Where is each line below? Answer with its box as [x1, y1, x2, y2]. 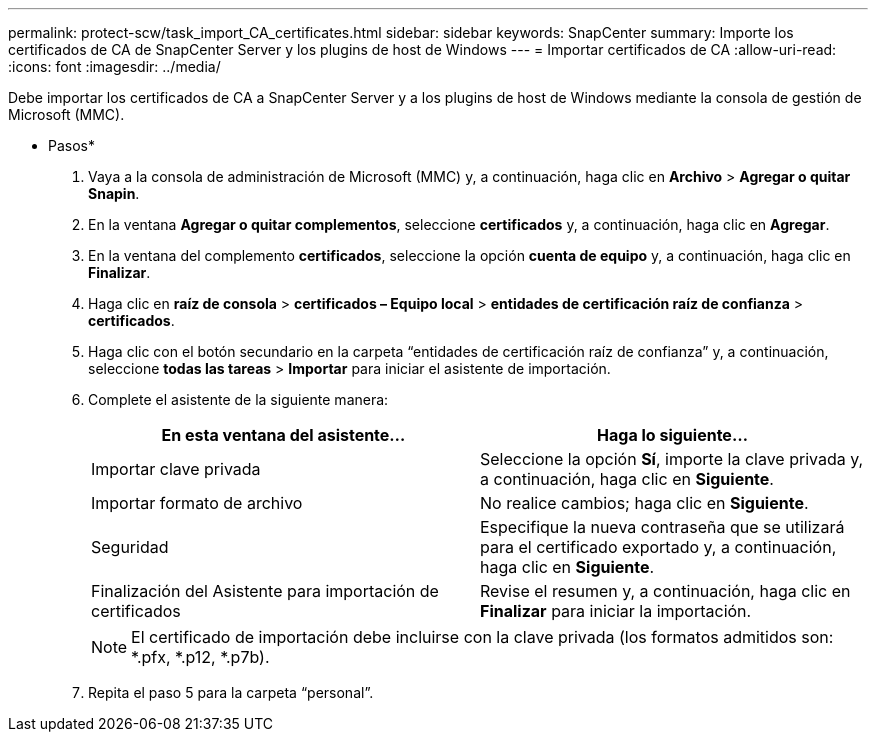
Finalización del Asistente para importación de [91, 581, 439, 601]
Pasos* [48, 137, 95, 154]
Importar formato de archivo [91, 493, 303, 513]
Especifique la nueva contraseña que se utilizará [480, 517, 845, 537]
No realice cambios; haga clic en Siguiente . [480, 493, 809, 513]
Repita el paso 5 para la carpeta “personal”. [88, 684, 374, 701]
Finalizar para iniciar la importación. [480, 601, 752, 621]
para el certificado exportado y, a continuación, [480, 537, 837, 557]
